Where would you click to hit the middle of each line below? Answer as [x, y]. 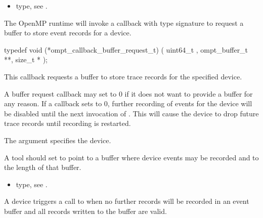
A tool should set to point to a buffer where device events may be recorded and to [131, 157]
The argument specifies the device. [58, 140]
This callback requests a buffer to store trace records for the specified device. [123, 76]
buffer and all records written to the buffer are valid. [85, 211]
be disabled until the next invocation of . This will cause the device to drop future [131, 113]
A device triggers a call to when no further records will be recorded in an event [127, 201]
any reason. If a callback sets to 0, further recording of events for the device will [128, 103]
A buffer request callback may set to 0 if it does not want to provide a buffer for [128, 93]
